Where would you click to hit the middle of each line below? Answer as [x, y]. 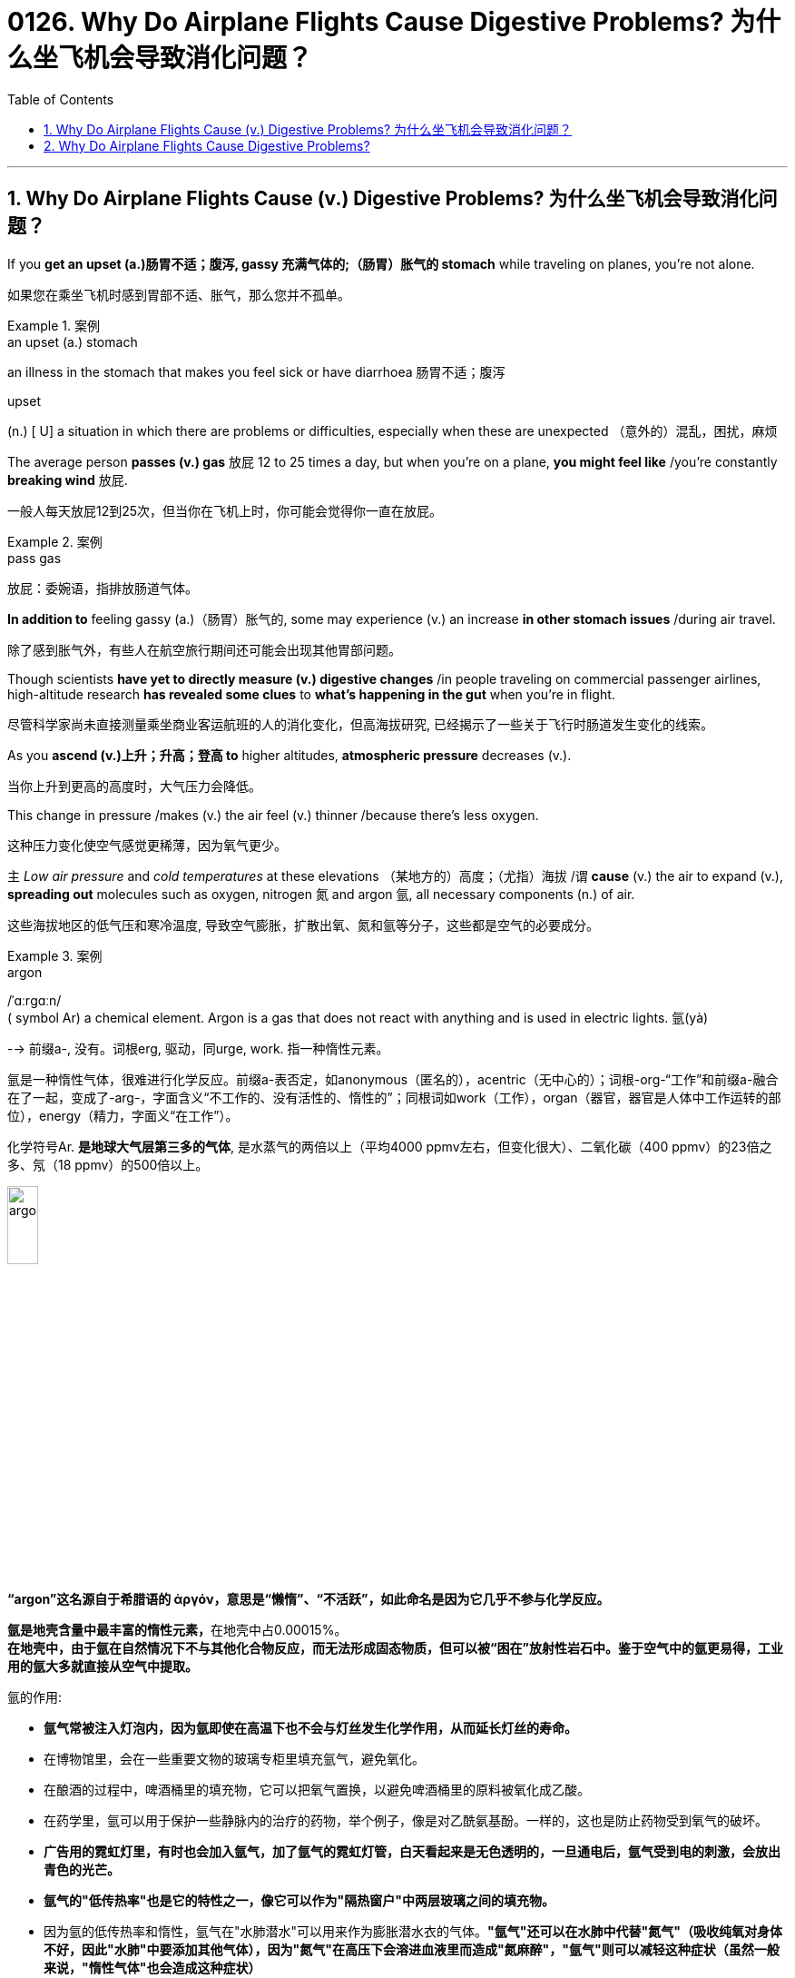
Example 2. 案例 [55, 541]
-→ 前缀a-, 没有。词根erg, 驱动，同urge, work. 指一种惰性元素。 [198, 1048]
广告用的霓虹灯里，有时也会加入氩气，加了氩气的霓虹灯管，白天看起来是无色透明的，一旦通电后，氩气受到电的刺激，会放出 [412, 1851]
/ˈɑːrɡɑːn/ [34, 1000]
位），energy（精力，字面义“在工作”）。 [123, 1115]
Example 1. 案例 [54, 325]
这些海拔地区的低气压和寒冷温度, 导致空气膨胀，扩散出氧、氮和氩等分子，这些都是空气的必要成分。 [303, 925]
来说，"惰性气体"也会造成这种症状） [152, 1967]
